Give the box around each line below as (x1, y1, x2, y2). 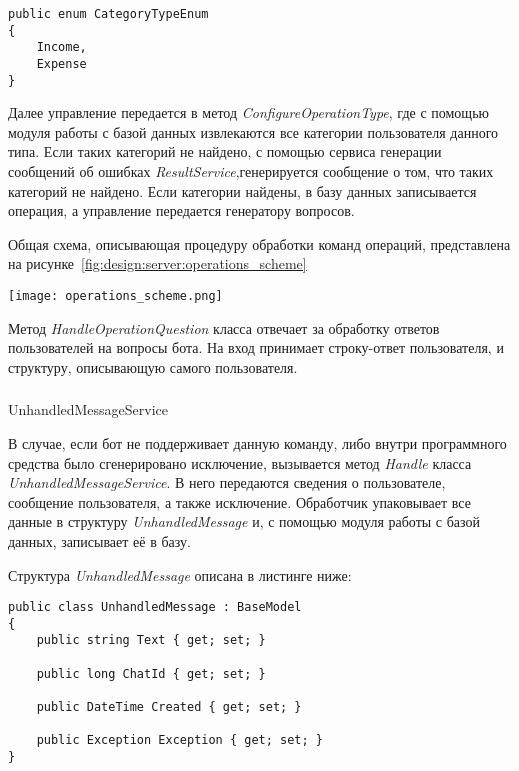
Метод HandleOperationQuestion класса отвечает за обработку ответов (8, 317, 440, 338)
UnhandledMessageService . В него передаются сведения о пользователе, (8, 472, 446, 493)
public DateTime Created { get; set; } (36, 700, 302, 715)
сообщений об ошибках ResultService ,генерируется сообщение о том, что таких (8, 161, 494, 182)
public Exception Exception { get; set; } (36, 733, 323, 748)
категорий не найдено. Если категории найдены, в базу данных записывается (8, 180, 477, 201)
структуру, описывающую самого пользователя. (8, 356, 298, 377)
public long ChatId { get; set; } (36, 666, 266, 681)
